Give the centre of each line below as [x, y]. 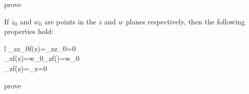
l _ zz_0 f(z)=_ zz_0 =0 [40, 48]
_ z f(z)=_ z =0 [26, 68]
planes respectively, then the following [185, 21]
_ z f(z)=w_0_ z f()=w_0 [42, 58]
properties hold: [29, 31]
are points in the [70, 21]
